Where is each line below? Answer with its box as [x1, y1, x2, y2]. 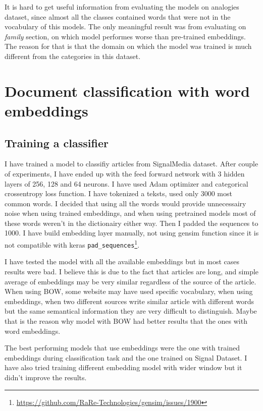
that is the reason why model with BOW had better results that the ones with [5, 315, 247, 326]
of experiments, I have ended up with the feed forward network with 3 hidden [5, 168, 245, 179]
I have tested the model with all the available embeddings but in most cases [5, 256, 240, 267]
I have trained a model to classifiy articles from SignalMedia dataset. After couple [5, 158, 258, 169]
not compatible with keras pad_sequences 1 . [5, 238, 140, 250]
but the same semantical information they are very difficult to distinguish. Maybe [5, 306, 257, 316]
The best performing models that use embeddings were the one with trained [5, 342, 240, 353]
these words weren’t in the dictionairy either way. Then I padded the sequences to [5, 217, 258, 228]
